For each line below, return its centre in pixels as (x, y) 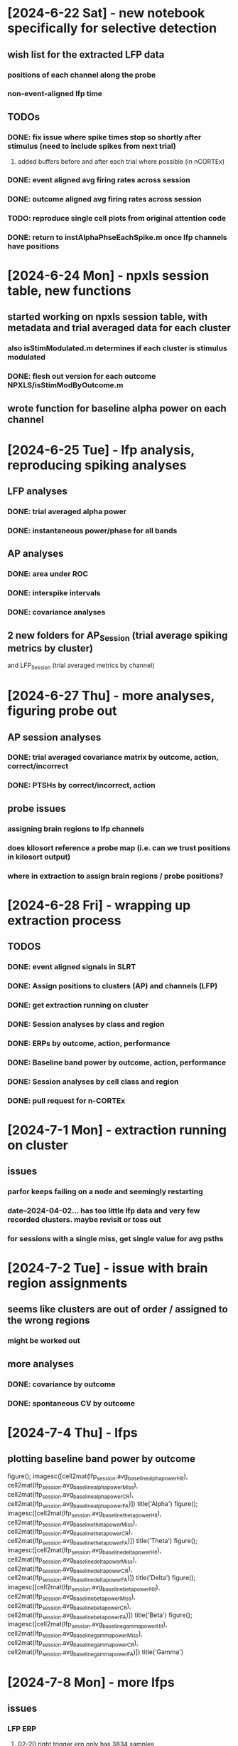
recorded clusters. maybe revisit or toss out (85, 1219)
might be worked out (44, 1341)
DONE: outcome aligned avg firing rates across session (104, 199)
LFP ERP (22, 1729)
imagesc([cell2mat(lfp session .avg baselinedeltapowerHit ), (85, 1551)
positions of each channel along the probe (82, 75)
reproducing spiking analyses (97, 465)
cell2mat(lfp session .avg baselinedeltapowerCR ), (70, 1569)
